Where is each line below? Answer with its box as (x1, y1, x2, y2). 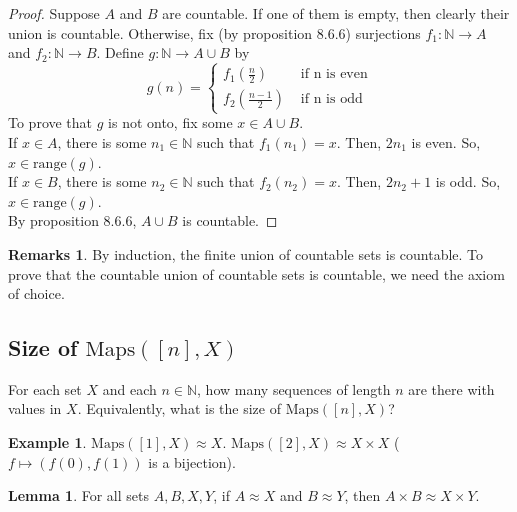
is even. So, (411, 131, 481, 152)
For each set (8, 378, 82, 399)
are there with (408, 378, 495, 399)
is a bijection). (148, 451, 236, 472)
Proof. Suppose (8, 3, 100, 23)
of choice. (8, 283, 65, 304)
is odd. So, (435, 171, 501, 192)
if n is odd (300, 92, 363, 107)
